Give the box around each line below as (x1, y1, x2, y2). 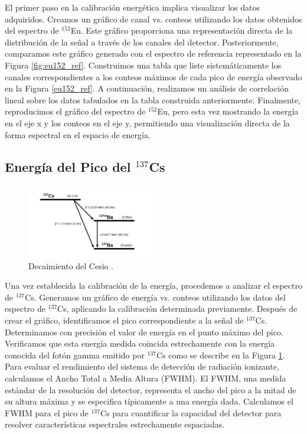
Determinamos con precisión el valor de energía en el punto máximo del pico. (5, 325, 283, 338)
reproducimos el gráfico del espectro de (5, 105, 146, 118)
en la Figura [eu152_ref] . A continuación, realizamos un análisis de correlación (5, 82, 289, 94)
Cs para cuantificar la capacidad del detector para (100, 406, 282, 419)
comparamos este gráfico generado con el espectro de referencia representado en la (5, 47, 302, 60)
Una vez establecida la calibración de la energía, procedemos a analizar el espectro (5, 279, 302, 292)
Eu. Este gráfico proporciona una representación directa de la (70, 24, 293, 37)
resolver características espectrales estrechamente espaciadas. (5, 418, 225, 430)
